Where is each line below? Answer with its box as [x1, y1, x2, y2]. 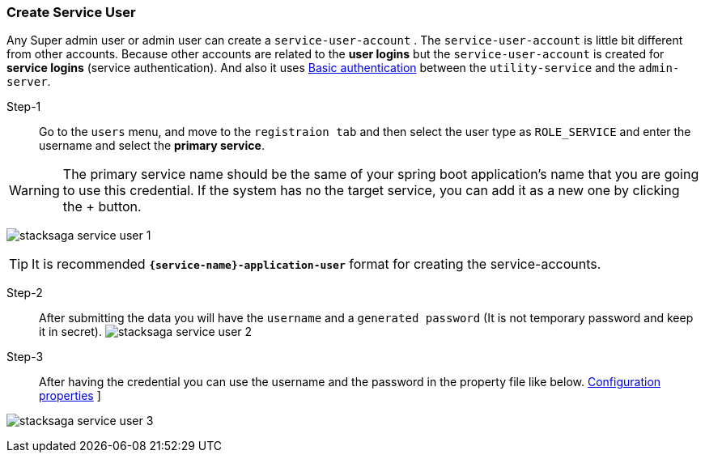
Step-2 [6, 286, 43, 300]
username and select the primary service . [39, 138, 265, 153]
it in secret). [39, 325, 102, 339]
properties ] [39, 389, 101, 403]
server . [6, 74, 51, 89]
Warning [9, 182, 60, 199]
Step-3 [6, 350, 44, 364]
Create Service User [6, 4, 136, 20]
